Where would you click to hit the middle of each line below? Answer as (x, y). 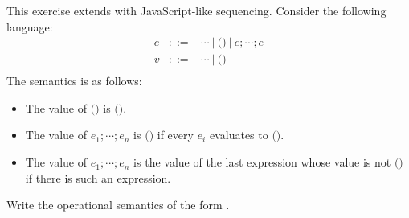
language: (30, 26)
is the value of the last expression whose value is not (262, 162)
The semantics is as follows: (74, 81)
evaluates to (239, 135)
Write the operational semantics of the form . (118, 205)
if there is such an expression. (98, 177)
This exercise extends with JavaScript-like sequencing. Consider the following (196, 10)
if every (175, 135)
